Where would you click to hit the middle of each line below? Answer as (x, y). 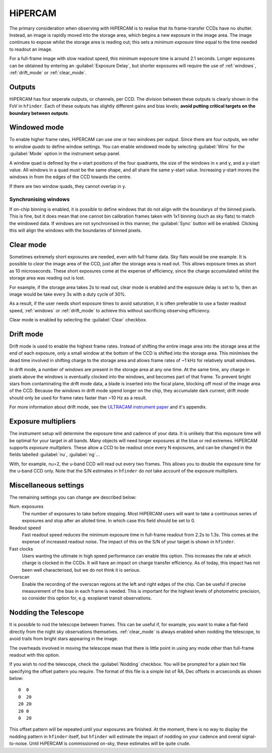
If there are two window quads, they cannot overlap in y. (68, 186)
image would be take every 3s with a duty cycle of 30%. (68, 294)
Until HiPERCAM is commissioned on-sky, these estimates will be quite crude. (110, 743)
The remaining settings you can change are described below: (73, 497)
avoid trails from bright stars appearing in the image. (64, 639)
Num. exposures (26, 507)
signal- (249, 736)
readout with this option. (35, 655)
